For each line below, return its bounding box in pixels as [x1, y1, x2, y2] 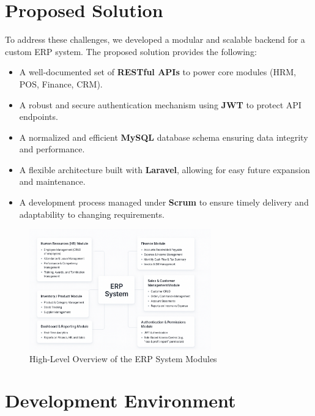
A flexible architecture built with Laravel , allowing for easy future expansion [19, 163, 310, 176]
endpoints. [19, 110, 58, 123]
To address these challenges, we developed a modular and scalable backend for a [5, 33, 305, 46]
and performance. [19, 143, 85, 155]
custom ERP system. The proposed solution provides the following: [5, 45, 257, 58]
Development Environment [5, 388, 236, 413]
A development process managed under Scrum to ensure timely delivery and [19, 196, 309, 209]
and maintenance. [19, 175, 86, 188]
